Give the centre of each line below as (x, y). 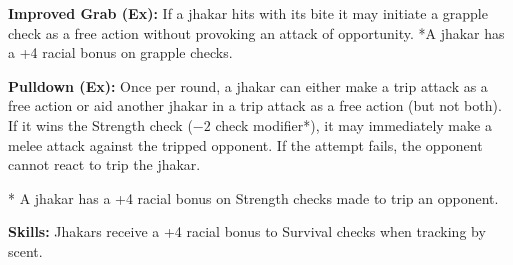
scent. (25, 250)
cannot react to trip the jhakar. (104, 164)
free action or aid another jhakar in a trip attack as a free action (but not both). (255, 105)
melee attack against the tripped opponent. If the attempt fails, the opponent (245, 144)
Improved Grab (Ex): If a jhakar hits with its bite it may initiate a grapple (248, 13)
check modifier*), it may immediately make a (353, 124)
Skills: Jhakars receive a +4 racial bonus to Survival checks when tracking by (247, 231)
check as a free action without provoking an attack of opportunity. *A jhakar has (256, 32)
